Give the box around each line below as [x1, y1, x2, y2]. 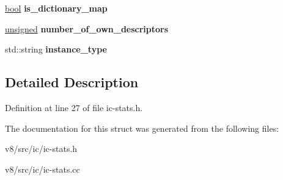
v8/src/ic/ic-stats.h [5, 142, 78, 155]
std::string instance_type [5, 43, 107, 56]
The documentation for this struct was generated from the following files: [5, 121, 279, 134]
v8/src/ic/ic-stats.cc [5, 162, 80, 175]
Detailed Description [5, 73, 139, 92]
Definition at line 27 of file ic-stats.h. [5, 101, 143, 113]
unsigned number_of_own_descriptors [5, 22, 169, 35]
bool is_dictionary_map [5, 2, 108, 14]
